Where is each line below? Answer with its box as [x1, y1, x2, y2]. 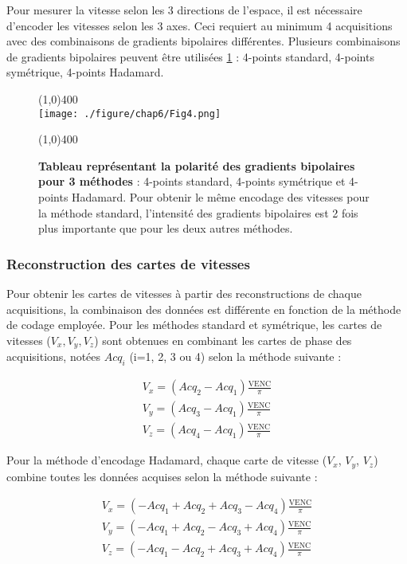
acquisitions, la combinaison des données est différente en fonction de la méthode [6, 300, 401, 317]
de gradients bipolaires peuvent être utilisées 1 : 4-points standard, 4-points [6, 48, 374, 65]
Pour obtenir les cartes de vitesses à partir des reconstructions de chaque [6, 285, 362, 301]
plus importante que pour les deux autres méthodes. [38, 220, 293, 237]
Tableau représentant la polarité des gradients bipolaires [38, 157, 355, 174]
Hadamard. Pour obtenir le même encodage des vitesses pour [72, 189, 370, 205]
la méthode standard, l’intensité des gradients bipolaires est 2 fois [38, 204, 358, 221]
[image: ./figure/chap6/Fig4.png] [38, 108, 221, 119]
